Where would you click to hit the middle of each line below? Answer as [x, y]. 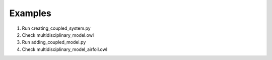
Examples [30, 13]
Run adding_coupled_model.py [54, 42]
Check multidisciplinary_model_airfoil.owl [65, 49]
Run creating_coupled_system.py [56, 28]
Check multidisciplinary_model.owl [58, 35]
